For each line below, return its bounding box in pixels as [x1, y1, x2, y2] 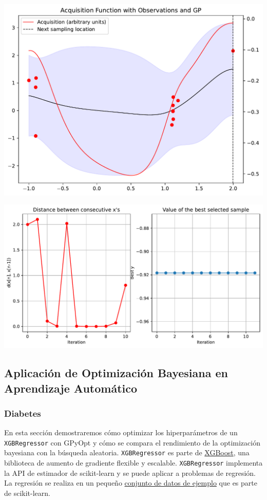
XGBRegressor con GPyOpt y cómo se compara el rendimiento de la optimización [4, 437, 260, 448]
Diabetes [4, 406, 41, 419]
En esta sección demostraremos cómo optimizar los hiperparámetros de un [4, 427, 238, 438]
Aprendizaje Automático [4, 380, 138, 396]
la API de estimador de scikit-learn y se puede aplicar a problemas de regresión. [4, 467, 256, 478]
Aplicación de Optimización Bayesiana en [4, 365, 228, 381]
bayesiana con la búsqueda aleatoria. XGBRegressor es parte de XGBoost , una [4, 447, 250, 458]
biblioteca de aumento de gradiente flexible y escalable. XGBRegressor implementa [4, 457, 263, 468]
